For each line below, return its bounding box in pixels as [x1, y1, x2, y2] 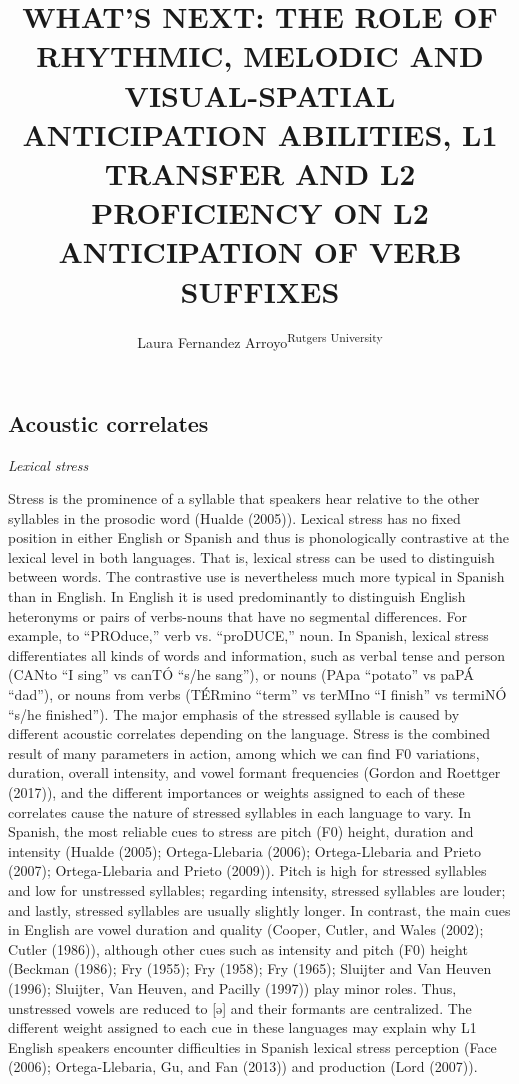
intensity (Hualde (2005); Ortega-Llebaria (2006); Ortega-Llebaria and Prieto [8, 840, 482, 861]
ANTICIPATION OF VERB [58, 231, 462, 272]
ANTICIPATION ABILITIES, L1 [22, 113, 498, 154]
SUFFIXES [180, 270, 340, 311]
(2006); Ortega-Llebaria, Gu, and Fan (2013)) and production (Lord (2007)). [8, 1056, 478, 1077]
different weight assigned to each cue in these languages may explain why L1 [8, 1017, 477, 1038]
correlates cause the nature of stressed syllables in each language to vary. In [8, 801, 472, 822]
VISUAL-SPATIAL [124, 74, 396, 115]
